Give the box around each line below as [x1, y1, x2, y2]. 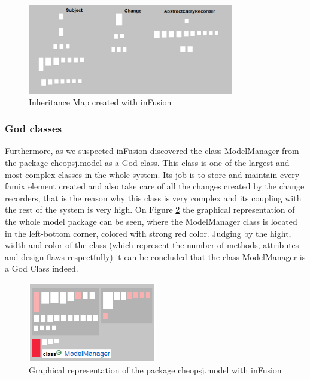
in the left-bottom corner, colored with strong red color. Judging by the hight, [5, 227, 291, 239]
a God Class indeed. [5, 262, 78, 275]
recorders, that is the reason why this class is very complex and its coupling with [5, 191, 302, 204]
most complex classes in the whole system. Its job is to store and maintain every [5, 168, 300, 180]
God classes [5, 121, 62, 136]
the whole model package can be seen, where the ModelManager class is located [5, 215, 297, 227]
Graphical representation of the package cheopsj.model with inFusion [29, 364, 282, 376]
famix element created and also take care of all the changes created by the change [5, 180, 305, 192]
